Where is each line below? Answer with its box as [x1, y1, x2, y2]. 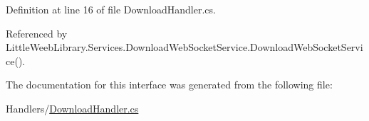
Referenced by [6, 25, 68, 40]
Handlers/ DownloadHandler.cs [6, 100, 139, 115]
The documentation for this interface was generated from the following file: [6, 77, 333, 92]
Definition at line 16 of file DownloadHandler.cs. [6, 2, 216, 16]
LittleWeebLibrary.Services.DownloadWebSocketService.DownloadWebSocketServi [6, 40, 363, 54]
